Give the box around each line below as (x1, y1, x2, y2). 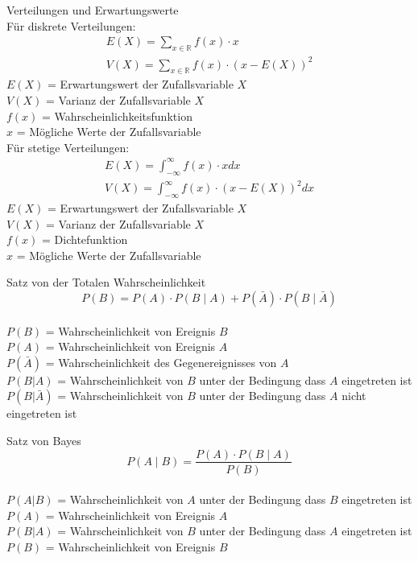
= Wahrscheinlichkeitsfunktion (42, 107, 192, 124)
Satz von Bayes (6, 431, 81, 448)
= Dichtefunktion (42, 231, 128, 248)
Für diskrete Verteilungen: (6, 17, 136, 34)
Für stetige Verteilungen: (6, 138, 130, 155)
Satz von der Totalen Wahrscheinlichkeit (6, 274, 206, 291)
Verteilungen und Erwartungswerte (6, 2, 179, 18)
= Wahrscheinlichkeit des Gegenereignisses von (45, 353, 277, 370)
